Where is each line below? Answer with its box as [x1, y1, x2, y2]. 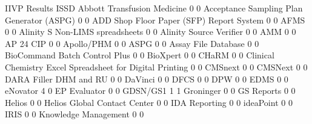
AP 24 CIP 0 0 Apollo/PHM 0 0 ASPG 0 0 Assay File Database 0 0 [5, 37, 259, 49]
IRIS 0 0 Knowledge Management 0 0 [5, 108, 144, 120]
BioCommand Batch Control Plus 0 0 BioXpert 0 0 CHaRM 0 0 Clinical [5, 49, 274, 61]
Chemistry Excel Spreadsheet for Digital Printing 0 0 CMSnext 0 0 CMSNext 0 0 [5, 60, 308, 73]
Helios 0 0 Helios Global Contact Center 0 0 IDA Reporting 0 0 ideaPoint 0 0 [5, 96, 293, 108]
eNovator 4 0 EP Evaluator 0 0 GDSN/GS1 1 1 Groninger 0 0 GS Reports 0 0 [5, 84, 296, 97]
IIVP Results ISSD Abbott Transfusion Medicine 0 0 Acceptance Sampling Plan [5, 2, 303, 14]
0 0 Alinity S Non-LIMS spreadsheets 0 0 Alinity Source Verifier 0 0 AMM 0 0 [5, 25, 296, 38]
